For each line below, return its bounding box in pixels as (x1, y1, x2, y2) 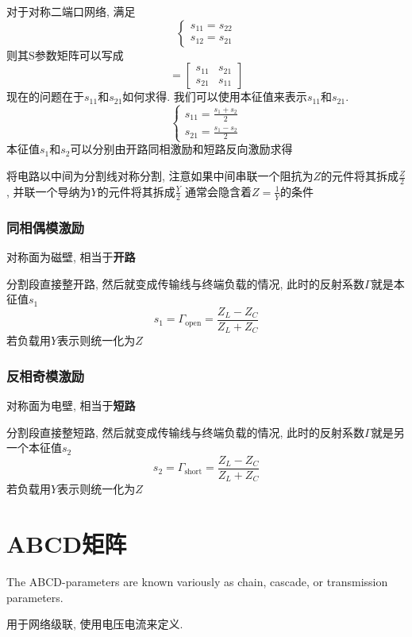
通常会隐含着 (185, 183, 252, 199)
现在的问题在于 (6, 88, 84, 105)
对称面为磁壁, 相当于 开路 (6, 248, 136, 264)
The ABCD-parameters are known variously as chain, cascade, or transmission (6, 573, 388, 590)
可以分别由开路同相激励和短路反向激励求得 (70, 141, 293, 157)
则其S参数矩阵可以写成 (6, 46, 124, 63)
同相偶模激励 (6, 217, 85, 237)
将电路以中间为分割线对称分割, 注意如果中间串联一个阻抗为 (6, 168, 314, 184)
